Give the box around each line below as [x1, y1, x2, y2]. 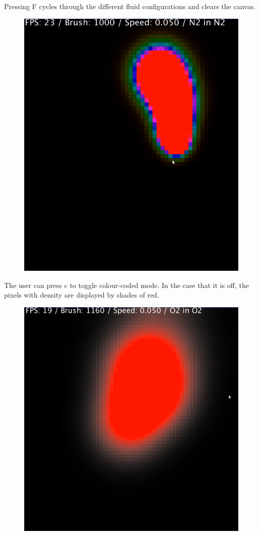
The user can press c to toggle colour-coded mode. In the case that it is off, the [4, 279, 249, 290]
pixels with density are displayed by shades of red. [4, 289, 160, 300]
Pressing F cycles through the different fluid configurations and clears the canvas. [4, 1, 256, 11]
